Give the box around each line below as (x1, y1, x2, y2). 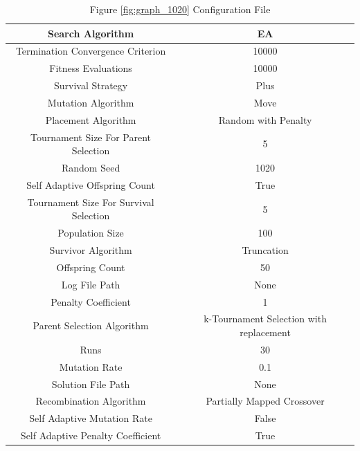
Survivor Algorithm (49, 243, 132, 257)
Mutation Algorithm (47, 95, 134, 109)
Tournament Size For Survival (27, 194, 154, 209)
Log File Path (61, 277, 120, 291)
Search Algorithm (47, 26, 134, 40)
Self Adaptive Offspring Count (26, 177, 155, 192)
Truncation (242, 243, 289, 257)
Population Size (57, 225, 124, 240)
